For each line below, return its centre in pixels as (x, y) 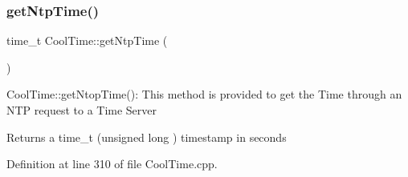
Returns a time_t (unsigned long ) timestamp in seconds (147, 137)
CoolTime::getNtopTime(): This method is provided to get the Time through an (204, 94)
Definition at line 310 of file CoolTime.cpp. (112, 164)
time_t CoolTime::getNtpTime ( (87, 40)
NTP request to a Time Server (82, 110)
